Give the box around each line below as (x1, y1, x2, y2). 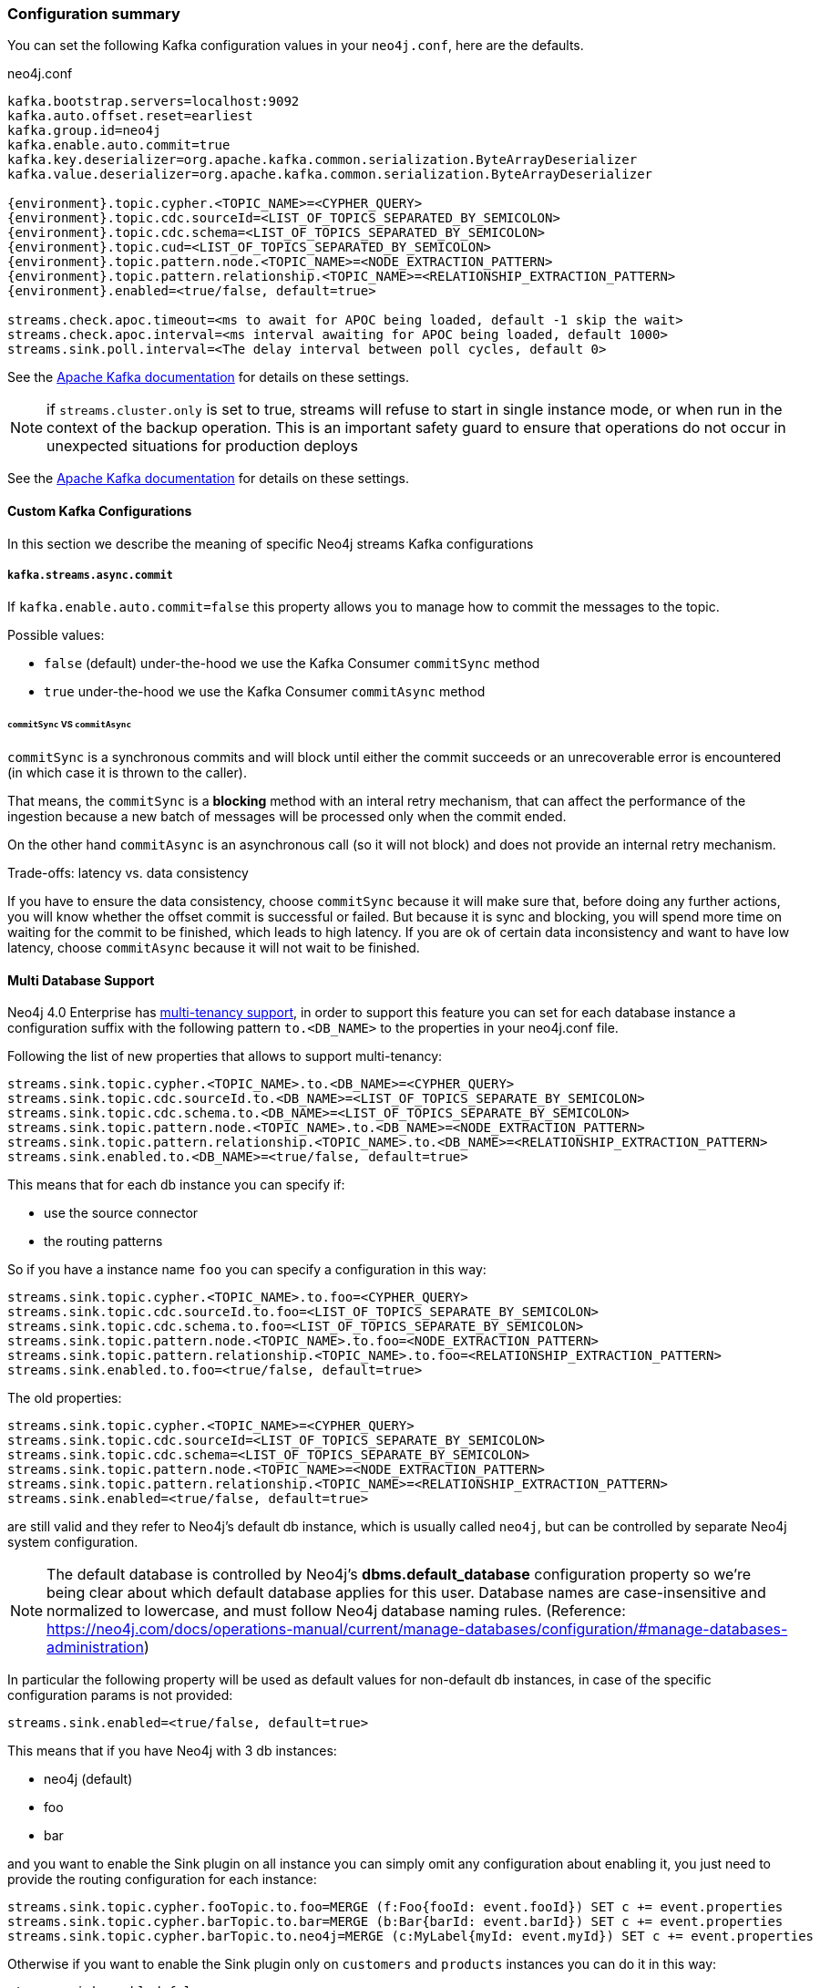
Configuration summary (7, 5, 180, 23)
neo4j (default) (44, 1771, 133, 1787)
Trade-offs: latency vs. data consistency (7, 865, 249, 881)
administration (46, 1638, 144, 1657)
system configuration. (7, 1534, 138, 1550)
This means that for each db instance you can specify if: (7, 1177, 345, 1193)
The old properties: (7, 1390, 122, 1406)
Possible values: (7, 627, 105, 644)
